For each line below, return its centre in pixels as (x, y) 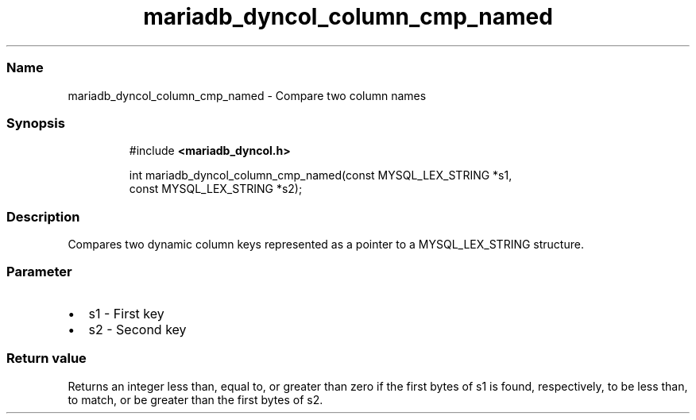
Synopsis (36, 123)
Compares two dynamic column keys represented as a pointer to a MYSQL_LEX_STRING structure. (326, 244)
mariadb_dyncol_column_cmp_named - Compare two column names (247, 95)
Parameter (39, 272)
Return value (46, 358)
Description (43, 216)
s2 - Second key (137, 329)
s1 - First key (126, 313)
